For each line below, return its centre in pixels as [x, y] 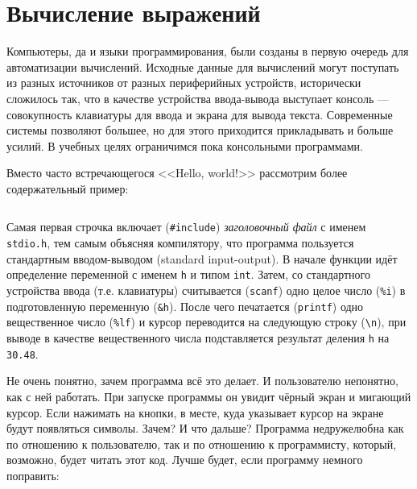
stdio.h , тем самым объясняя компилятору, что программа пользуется [180, 243]
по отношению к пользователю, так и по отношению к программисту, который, [202, 443]
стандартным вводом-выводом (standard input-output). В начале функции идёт [202, 258]
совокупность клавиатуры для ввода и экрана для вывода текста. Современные [200, 114]
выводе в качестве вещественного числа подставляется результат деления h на [198, 338]
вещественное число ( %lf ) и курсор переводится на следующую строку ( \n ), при [206, 322]
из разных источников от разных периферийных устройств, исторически [184, 83]
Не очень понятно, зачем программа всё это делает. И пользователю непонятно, [202, 381]
